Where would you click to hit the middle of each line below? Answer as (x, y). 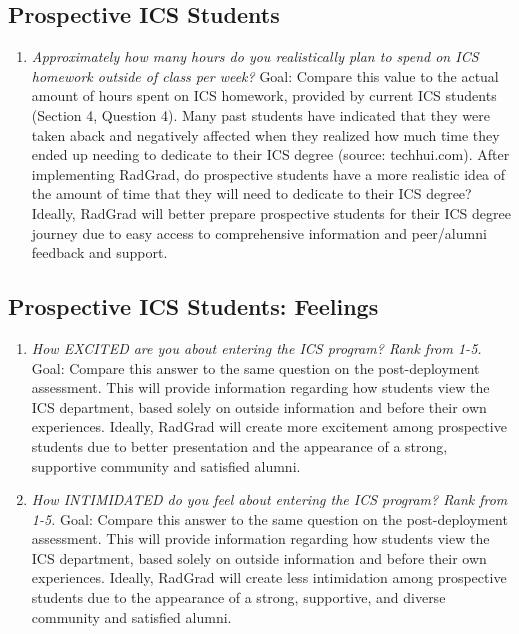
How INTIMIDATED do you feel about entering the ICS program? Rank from (269, 499)
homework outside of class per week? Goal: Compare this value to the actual (265, 75)
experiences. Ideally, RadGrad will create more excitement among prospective (269, 426)
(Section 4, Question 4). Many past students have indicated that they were (260, 114)
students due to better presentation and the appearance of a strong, (239, 445)
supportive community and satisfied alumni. (166, 465)
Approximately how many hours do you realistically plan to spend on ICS (255, 56)
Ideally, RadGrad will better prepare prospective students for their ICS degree (271, 212)
